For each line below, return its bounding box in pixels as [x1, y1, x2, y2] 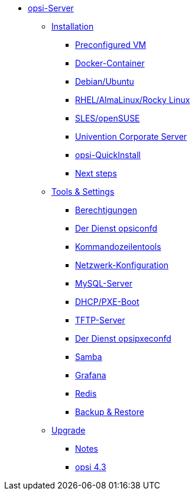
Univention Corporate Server [75, 131, 187, 142]
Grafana [75, 370, 106, 380]
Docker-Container [75, 58, 145, 68]
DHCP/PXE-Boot [75, 297, 139, 307]
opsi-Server [28, 3, 74, 13]
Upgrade [51, 425, 86, 435]
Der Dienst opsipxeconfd [75, 333, 171, 343]
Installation [51, 21, 94, 31]
